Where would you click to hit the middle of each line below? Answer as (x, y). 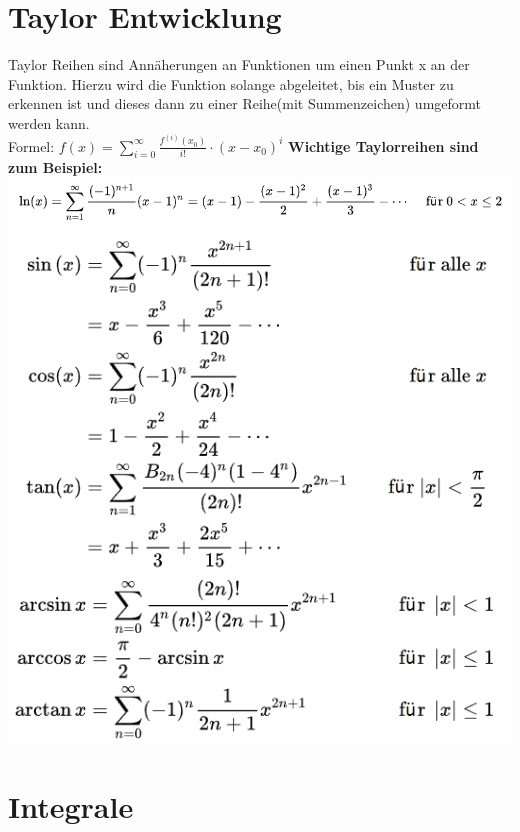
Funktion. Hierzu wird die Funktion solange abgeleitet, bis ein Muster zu (231, 83)
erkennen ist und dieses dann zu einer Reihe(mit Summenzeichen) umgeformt (245, 103)
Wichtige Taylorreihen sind (383, 145)
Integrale (71, 805)
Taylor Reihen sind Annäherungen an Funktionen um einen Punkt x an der (239, 64)
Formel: (31, 145)
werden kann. (49, 122)
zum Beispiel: (55, 167)
